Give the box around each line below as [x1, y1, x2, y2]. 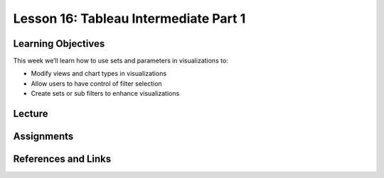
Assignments [13, 130, 74, 143]
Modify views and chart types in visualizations [31, 69, 167, 78]
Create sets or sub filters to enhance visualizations [31, 89, 180, 98]
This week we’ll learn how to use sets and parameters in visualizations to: [13, 57, 229, 65]
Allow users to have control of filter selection [31, 79, 163, 88]
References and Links [13, 153, 112, 165]
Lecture [13, 108, 49, 120]
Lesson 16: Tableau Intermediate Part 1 [13, 11, 246, 26]
